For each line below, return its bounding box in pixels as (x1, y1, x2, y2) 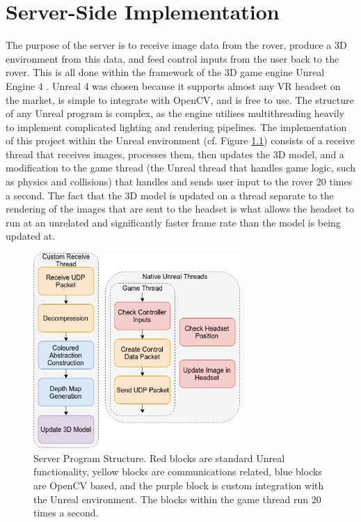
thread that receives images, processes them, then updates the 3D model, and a (6, 146, 344, 161)
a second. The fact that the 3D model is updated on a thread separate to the (6, 187, 334, 202)
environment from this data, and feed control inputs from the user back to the (6, 51, 339, 66)
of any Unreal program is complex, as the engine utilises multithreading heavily (6, 106, 344, 121)
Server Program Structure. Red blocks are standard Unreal (33, 450, 285, 465)
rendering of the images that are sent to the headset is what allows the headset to (6, 201, 355, 216)
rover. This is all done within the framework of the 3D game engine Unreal (6, 65, 325, 79)
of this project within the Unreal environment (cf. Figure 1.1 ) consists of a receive (6, 133, 355, 148)
